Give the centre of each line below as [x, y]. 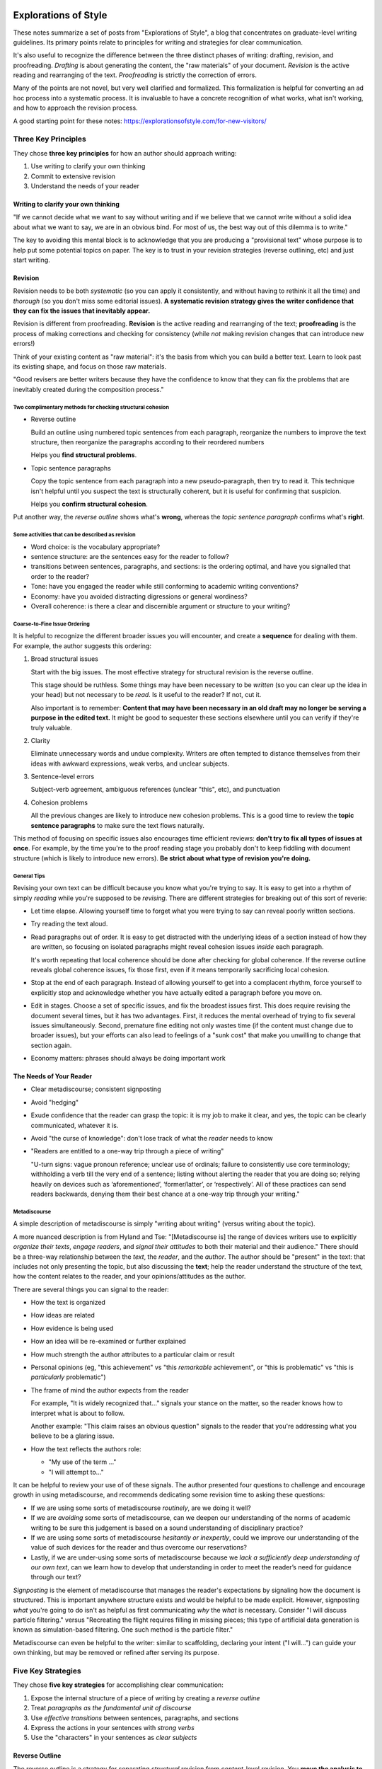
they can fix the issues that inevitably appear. [82, 311]
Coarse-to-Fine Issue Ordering [51, 624]
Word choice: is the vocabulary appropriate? [95, 547]
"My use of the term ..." [82, 1462]
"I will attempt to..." [76, 1472]
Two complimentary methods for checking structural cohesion [91, 407]
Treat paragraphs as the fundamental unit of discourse [111, 1708]
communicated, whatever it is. [75, 1125]
